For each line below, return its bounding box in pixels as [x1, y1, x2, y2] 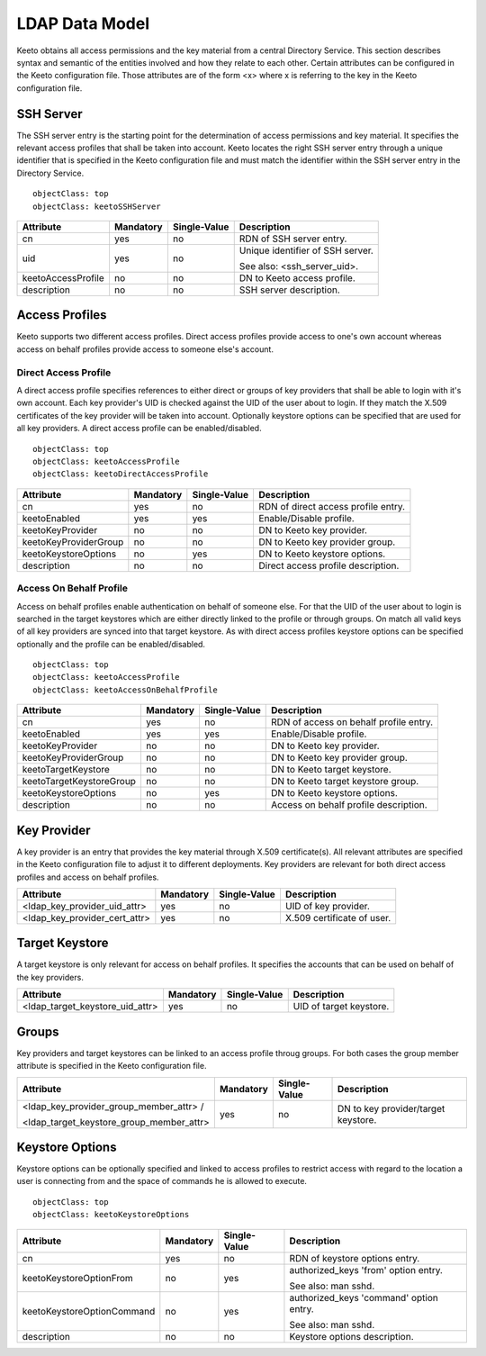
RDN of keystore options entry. [289, 1252, 420, 1264]
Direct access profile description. [258, 559, 400, 572]
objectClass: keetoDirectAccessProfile [32, 469, 209, 479]
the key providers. [16, 972, 85, 982]
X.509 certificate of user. [284, 911, 391, 924]
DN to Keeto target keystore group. [270, 775, 419, 788]
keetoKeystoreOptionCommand [22, 1305, 156, 1317]
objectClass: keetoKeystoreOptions [32, 1209, 190, 1220]
